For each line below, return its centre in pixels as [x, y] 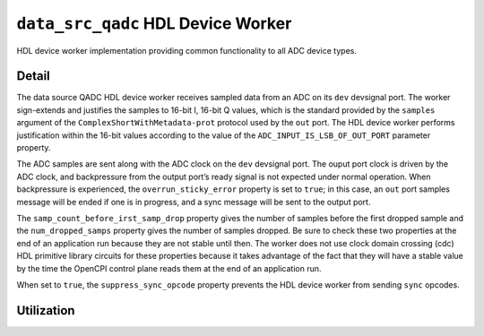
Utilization [46, 310]
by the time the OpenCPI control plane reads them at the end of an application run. [169, 268]
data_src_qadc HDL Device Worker [154, 23]
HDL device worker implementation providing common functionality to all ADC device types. [187, 50]
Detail [34, 76]
